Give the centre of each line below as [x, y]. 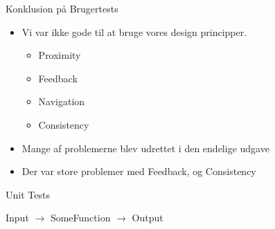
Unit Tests [28, 194]
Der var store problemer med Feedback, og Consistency [139, 171]
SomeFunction [80, 218]
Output [148, 218]
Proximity [60, 55]
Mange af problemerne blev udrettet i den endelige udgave [145, 148]
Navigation [62, 101]
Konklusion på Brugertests [62, 8]
